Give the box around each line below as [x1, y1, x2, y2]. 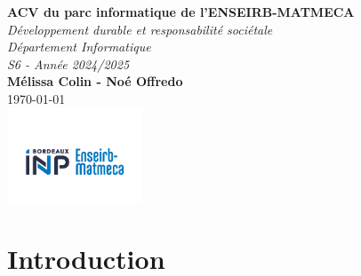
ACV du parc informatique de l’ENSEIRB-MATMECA [7, 3, 355, 20]
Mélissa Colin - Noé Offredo [7, 72, 183, 91]
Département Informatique [7, 37, 151, 56]
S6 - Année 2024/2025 [7, 54, 130, 73]
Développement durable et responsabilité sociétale [7, 20, 273, 38]
